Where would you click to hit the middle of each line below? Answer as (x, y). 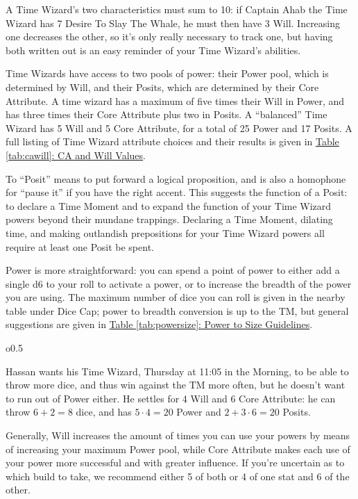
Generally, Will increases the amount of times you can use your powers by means (178, 435)
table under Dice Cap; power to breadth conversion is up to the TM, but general (177, 310)
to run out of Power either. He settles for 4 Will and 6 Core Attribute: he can (171, 398)
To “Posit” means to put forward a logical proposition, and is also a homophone (176, 178)
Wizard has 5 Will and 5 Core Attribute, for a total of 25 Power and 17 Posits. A (179, 128)
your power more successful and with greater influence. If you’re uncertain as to (175, 463)
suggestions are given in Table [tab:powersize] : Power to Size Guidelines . (159, 324)
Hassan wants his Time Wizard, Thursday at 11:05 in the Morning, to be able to (177, 371)
